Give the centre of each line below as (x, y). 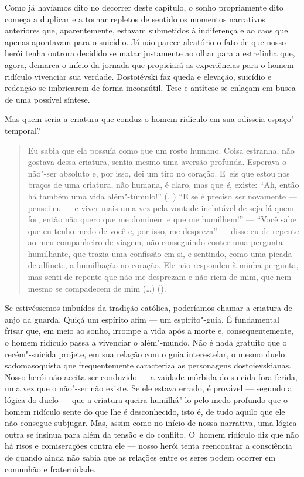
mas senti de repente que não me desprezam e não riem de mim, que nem (160, 277)
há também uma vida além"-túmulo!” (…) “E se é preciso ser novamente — (162, 196)
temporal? (23, 130)
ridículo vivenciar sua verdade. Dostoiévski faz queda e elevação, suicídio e (138, 76)
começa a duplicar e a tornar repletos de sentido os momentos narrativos (135, 18)
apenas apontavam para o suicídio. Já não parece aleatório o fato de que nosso (146, 41)
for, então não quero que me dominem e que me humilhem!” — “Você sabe (162, 219)
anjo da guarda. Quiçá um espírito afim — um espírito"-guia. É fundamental (142, 319)
